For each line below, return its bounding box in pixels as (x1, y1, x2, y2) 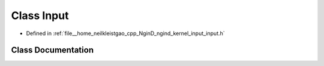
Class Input (11, 9, 69, 22)
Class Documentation (11, 45, 94, 55)
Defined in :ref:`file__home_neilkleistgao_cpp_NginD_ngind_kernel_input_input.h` (26, 30, 225, 37)
